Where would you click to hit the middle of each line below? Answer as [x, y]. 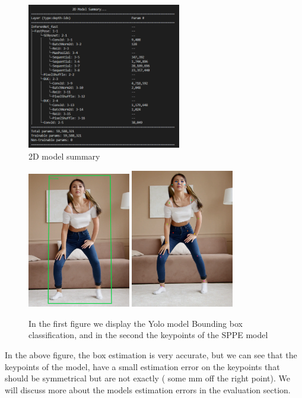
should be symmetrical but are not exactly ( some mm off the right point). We [147, 378]
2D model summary [64, 156]
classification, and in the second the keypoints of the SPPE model [148, 335]
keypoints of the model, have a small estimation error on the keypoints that [142, 366]
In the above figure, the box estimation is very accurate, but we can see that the [151, 355]
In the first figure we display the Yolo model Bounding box [136, 323]
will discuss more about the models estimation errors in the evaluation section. [148, 389]
